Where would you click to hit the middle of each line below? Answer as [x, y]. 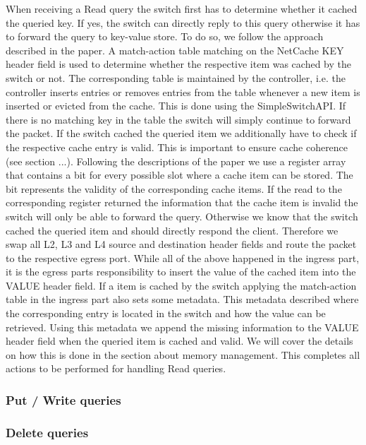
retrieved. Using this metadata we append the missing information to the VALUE [182, 327]
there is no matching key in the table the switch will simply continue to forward [178, 119]
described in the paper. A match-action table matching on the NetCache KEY [175, 50]
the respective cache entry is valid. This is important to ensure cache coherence [177, 147]
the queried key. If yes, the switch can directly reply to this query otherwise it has [183, 22]
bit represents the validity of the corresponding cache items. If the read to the [174, 188]
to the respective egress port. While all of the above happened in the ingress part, [183, 257]
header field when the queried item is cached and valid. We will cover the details [179, 341]
